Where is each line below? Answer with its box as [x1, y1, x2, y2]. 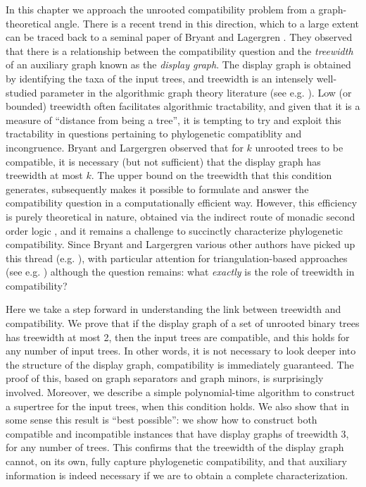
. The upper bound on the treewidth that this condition [91, 168, 332, 183]
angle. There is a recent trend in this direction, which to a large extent [54, 16, 360, 30]
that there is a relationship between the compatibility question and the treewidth [6, 43, 353, 58]
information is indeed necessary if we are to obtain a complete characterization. [6, 467, 348, 482]
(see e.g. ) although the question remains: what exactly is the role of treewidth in [6, 264, 355, 279]
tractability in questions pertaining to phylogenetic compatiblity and [6, 126, 302, 141]
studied [6, 85, 37, 99]
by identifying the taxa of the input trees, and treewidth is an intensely [6, 70, 314, 85]
